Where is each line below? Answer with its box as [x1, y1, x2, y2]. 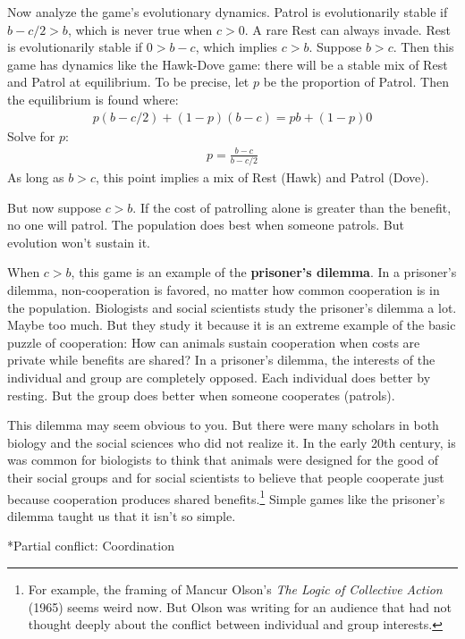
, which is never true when [67, 20, 213, 38]
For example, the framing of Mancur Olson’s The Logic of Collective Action [28, 579, 443, 598]
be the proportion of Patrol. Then [263, 72, 449, 91]
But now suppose [7, 198, 101, 216]
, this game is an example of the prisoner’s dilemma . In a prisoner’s [71, 263, 457, 282]
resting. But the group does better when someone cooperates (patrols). [7, 385, 395, 404]
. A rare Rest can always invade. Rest [244, 20, 451, 38]
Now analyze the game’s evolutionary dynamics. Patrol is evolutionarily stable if [7, 3, 448, 21]
